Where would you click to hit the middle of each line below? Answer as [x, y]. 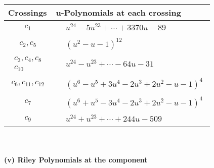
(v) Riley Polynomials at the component [76, 159]
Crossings [28, 12]
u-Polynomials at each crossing [118, 12]
